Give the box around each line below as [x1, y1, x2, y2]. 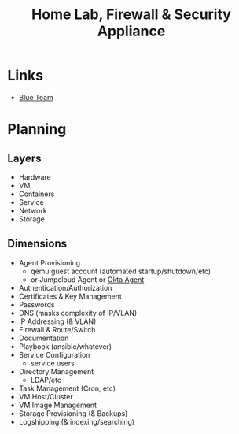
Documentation [18, 333, 69, 343]
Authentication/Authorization [18, 283, 112, 292]
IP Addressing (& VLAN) [18, 317, 97, 326]
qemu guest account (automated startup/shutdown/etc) [30, 266, 211, 276]
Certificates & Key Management [18, 291, 123, 301]
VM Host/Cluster [18, 391, 74, 401]
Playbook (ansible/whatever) [18, 341, 112, 351]
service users [30, 358, 75, 368]
